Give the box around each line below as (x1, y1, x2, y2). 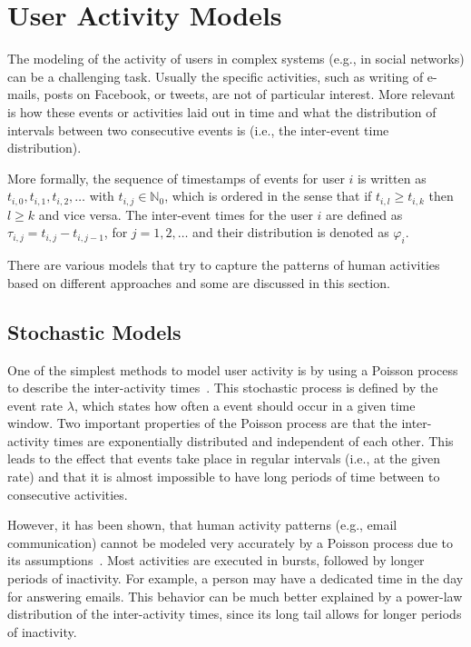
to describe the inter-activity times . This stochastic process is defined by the (7, 378, 438, 397)
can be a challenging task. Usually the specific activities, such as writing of (7, 66, 424, 85)
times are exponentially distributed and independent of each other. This (53, 431, 454, 450)
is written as (358, 168, 427, 187)
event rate (7, 395, 64, 414)
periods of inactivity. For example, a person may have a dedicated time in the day (7, 569, 464, 588)
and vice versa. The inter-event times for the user (38, 204, 313, 224)
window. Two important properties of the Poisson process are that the (7, 413, 397, 433)
